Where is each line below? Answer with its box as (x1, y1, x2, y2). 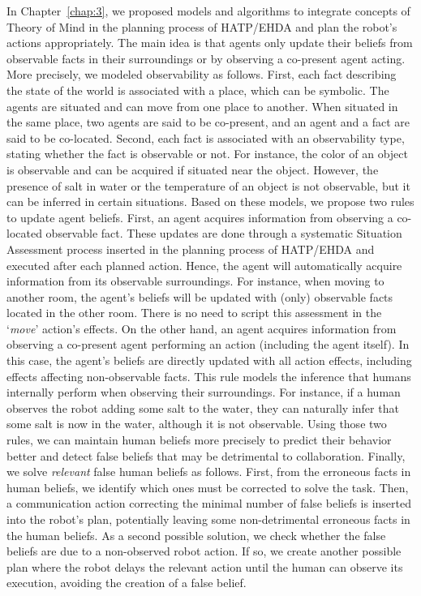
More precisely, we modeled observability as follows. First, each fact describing (6, 66, 397, 83)
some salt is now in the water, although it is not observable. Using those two (6, 415, 387, 432)
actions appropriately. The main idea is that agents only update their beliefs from (6, 34, 413, 51)
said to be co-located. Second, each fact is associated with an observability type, (6, 129, 405, 146)
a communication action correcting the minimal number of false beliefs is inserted (6, 495, 411, 512)
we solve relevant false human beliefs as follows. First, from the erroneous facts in (6, 463, 411, 480)
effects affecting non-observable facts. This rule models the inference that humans (6, 367, 411, 384)
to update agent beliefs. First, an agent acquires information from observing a (6, 208, 393, 225)
